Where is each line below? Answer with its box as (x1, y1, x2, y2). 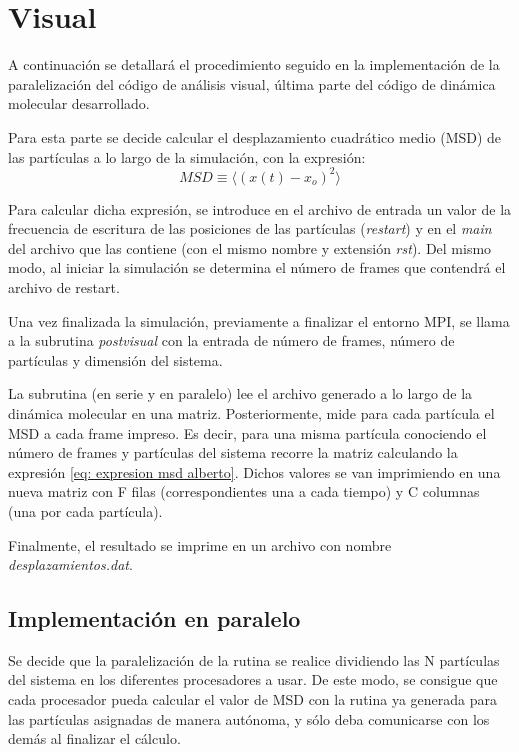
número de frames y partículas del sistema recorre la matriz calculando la (8, 442, 458, 463)
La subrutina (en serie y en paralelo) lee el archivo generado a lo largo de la (8, 383, 473, 404)
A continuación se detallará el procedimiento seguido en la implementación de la (8, 54, 500, 75)
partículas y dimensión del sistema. (8, 349, 223, 370)
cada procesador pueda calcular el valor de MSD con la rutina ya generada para (8, 689, 498, 710)
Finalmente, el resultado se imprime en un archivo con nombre (8, 534, 392, 555)
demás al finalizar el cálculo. (8, 728, 181, 749)
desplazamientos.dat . (8, 554, 133, 575)
